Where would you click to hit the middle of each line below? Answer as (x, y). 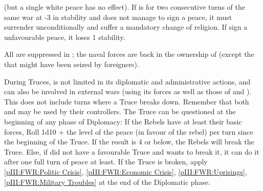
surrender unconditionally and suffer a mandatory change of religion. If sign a (126, 27)
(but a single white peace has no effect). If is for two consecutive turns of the (125, 7)
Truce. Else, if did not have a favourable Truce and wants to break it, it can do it (132, 151)
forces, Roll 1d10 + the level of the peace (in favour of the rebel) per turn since (129, 131)
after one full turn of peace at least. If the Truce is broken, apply (106, 162)
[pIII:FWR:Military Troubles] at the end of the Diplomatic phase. (107, 182)
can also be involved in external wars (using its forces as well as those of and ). (128, 91)
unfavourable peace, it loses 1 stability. (65, 37)
